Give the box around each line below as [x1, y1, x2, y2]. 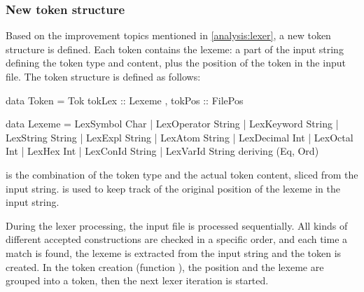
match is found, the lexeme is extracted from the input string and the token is [6, 245, 342, 260]
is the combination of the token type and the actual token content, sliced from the [6, 167, 358, 181]
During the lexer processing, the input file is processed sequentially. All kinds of [6, 218, 348, 232]
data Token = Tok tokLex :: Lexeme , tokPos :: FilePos [6, 92, 244, 107]
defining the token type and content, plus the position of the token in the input [6, 55, 346, 70]
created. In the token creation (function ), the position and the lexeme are [6, 259, 324, 274]
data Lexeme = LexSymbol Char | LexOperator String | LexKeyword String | [6, 116, 339, 131]
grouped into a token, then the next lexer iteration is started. [6, 273, 269, 288]
